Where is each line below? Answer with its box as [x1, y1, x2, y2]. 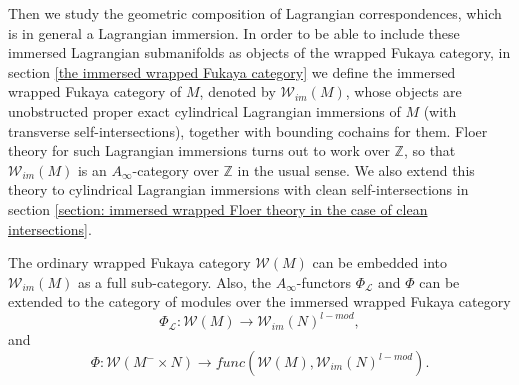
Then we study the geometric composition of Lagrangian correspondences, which [8, 3, 502, 23]
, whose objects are [345, 81, 462, 102]
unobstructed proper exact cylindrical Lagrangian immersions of [8, 100, 401, 121]
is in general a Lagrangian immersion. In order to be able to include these [8, 22, 460, 43]
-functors [296, 271, 351, 292]
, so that [403, 140, 456, 161]
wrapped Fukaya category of [8, 81, 182, 102]
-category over [132, 159, 219, 180]
